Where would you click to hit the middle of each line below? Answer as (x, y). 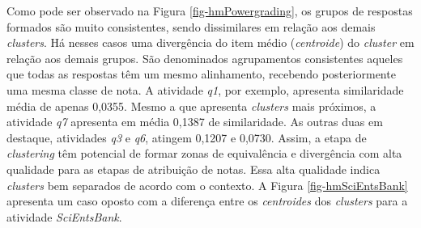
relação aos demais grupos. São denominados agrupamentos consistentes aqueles (205, 58)
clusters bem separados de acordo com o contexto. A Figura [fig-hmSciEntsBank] (207, 185)
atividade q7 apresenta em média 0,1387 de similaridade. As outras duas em (195, 122)
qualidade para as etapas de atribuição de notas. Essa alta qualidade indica (193, 169)
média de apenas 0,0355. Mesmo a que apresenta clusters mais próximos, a (191, 106)
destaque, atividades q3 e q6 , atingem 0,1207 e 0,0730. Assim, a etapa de (187, 137)
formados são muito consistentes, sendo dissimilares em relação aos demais (191, 26)
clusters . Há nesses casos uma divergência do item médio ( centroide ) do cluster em (210, 42)
